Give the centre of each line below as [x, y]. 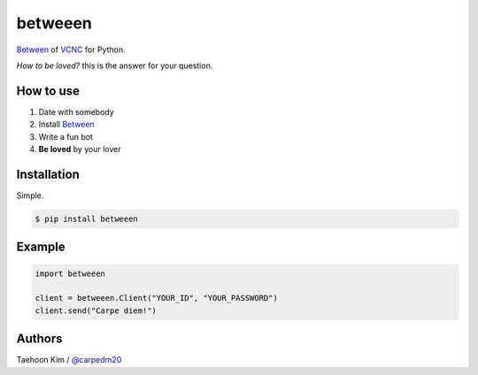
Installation [48, 174]
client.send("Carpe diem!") [96, 310]
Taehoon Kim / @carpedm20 [69, 360]
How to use [48, 91]
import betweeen [70, 273]
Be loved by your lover [80, 149]
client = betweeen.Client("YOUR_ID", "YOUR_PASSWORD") [156, 298]
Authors [39, 339]
